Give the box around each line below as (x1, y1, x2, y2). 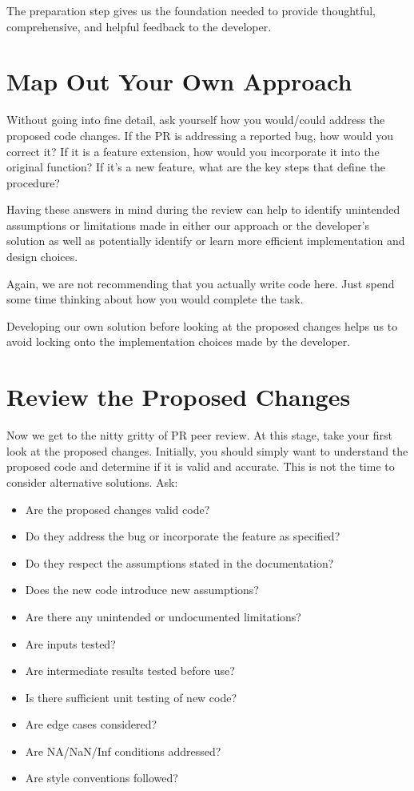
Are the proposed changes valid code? (25, 500, 210, 517)
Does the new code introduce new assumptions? (25, 581, 259, 598)
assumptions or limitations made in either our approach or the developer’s (6, 216, 370, 233)
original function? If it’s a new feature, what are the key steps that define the (6, 159, 386, 175)
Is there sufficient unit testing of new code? (25, 689, 237, 705)
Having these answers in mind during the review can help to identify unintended (6, 201, 400, 218)
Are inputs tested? (25, 635, 116, 652)
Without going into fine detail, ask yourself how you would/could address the (6, 111, 385, 128)
